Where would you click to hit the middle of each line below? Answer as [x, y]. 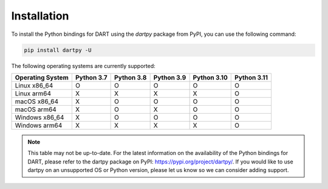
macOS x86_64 [37, 101]
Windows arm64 [39, 125]
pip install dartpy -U [58, 50]
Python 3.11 [251, 77]
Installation [40, 16]
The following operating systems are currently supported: [84, 66]
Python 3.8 [131, 77]
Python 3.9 [170, 77]
